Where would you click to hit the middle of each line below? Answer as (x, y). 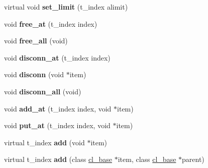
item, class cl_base (147, 159)
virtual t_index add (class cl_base (58, 159)
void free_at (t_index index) (51, 23)
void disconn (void (34, 74)
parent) (193, 159)
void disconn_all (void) (43, 91)
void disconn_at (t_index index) (57, 57)
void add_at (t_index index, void (58, 108)
